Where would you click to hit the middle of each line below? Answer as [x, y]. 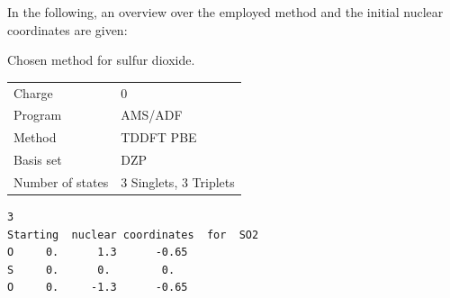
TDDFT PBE [159, 137]
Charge [33, 92]
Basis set [38, 160]
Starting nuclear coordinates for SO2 [133, 235]
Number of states [61, 181]
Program [38, 115]
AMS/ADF [152, 115]
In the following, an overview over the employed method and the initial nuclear [225, 12]
